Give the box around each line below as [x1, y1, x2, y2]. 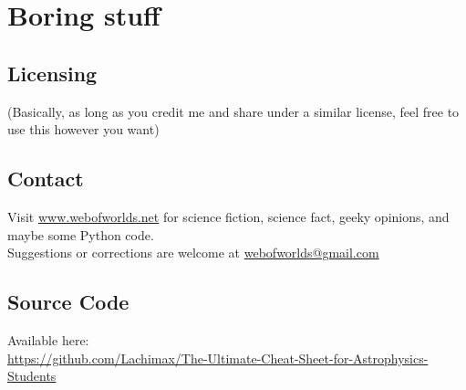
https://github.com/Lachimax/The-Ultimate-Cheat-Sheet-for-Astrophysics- [7, 348, 429, 367]
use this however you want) [7, 120, 160, 139]
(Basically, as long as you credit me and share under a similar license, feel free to [7, 101, 460, 121]
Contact [7, 164, 84, 193]
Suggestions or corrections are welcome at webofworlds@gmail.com [7, 243, 379, 262]
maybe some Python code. [7, 225, 154, 244]
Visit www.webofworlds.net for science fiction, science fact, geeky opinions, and [7, 206, 450, 226]
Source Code [7, 288, 129, 316]
